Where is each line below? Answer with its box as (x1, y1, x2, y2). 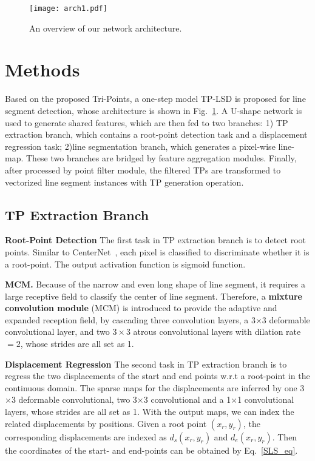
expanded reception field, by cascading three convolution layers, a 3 (5, 313, 256, 326)
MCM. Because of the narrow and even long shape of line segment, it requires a (5, 278, 305, 291)
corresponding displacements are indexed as (5, 430, 167, 443)
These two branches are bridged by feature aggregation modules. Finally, (25, 152, 297, 164)
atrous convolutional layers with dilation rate (133, 325, 301, 338)
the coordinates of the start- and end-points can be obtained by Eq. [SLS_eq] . (5, 443, 298, 456)
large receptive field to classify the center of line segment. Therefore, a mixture (5, 289, 302, 302)
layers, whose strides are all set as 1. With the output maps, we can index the (5, 405, 294, 418)
